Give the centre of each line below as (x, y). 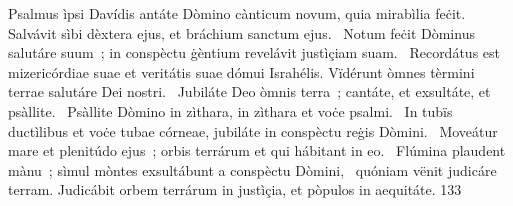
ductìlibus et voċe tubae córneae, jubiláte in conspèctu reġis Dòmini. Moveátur (253, 130)
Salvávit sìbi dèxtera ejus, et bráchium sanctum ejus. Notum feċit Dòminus (241, 32)
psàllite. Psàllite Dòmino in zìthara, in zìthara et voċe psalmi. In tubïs (230, 110)
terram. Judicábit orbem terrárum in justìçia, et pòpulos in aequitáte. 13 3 (235, 189)
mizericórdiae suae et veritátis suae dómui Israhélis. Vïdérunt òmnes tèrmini (241, 71)
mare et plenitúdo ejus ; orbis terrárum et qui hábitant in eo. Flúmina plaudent (257, 150)
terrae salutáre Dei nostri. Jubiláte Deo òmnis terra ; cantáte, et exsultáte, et (249, 91)
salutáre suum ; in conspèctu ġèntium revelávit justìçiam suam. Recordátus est (254, 52)
